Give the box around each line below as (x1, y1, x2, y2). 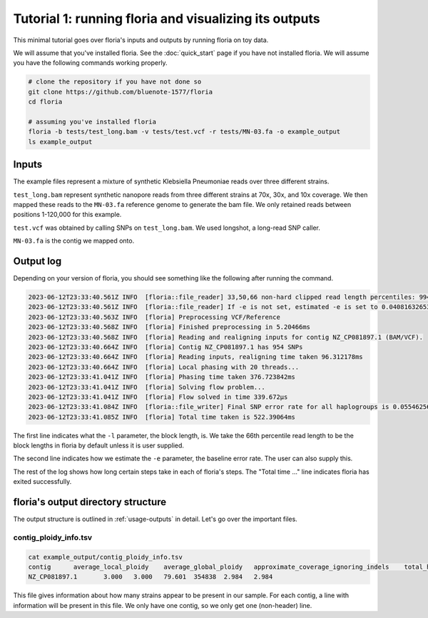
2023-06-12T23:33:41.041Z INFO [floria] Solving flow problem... (28, 383, 265, 391)
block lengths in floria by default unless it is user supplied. (13, 441, 185, 450)
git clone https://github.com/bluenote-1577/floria (28, 88, 213, 96)
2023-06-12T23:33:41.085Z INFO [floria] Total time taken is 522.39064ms (28, 412, 296, 421)
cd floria (28, 98, 63, 106)
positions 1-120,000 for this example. (13, 211, 122, 219)
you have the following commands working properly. (13, 59, 168, 67)
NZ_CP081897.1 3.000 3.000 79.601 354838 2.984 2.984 (28, 573, 273, 581)
